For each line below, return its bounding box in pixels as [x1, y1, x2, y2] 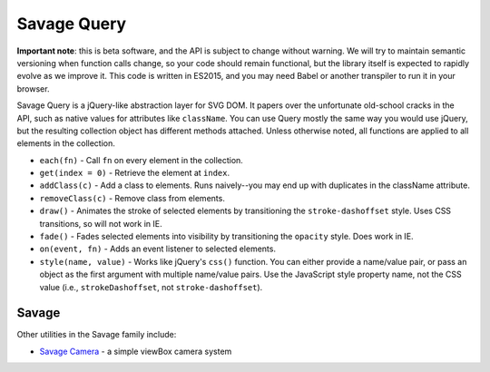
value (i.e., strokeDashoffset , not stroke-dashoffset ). [39, 281, 263, 292]
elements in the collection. [16, 138, 115, 149]
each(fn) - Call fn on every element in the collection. [39, 154, 244, 165]
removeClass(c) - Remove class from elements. [39, 192, 226, 203]
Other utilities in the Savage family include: [16, 329, 177, 340]
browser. [16, 83, 50, 94]
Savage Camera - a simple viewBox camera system [39, 346, 232, 357]
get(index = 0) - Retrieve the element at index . [39, 168, 230, 179]
